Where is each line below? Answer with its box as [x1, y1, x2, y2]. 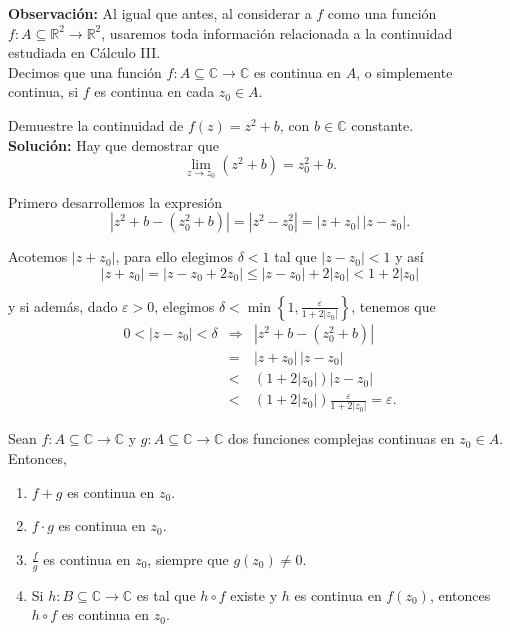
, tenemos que [351, 295, 436, 316]
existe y [230, 584, 278, 605]
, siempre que [147, 548, 229, 569]
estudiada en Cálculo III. [8, 42, 161, 63]
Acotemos [8, 246, 68, 267]
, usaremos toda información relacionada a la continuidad [101, 22, 453, 43]
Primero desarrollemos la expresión [8, 191, 223, 212]
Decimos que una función [8, 61, 162, 82]
